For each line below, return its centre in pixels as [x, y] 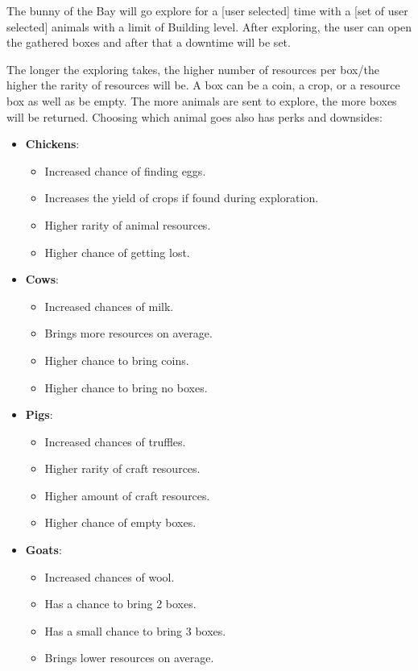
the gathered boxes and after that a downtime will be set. [149, 42]
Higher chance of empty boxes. [120, 522]
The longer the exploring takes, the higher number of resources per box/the [193, 69]
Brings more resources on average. [128, 333]
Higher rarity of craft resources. [122, 468]
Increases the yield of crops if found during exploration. [182, 198]
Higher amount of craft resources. [127, 495]
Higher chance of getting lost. [117, 252]
